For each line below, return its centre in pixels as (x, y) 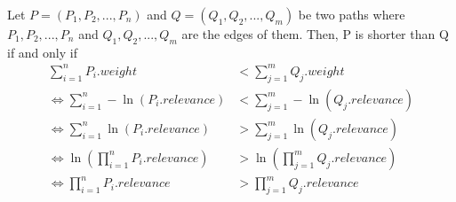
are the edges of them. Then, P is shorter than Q (315, 34)
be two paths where (352, 14)
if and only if (42, 52)
